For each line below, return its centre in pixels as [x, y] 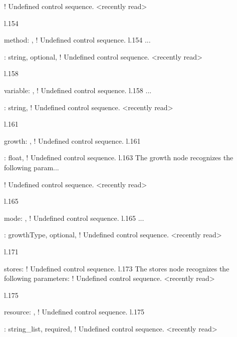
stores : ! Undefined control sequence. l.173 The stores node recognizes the [117, 268]
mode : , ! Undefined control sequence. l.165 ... [74, 218]
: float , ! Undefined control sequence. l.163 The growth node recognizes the [119, 157]
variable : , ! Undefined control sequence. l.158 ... [78, 90]
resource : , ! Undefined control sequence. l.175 [74, 312]
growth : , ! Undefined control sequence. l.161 [72, 140]
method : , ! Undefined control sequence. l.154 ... [77, 40]
